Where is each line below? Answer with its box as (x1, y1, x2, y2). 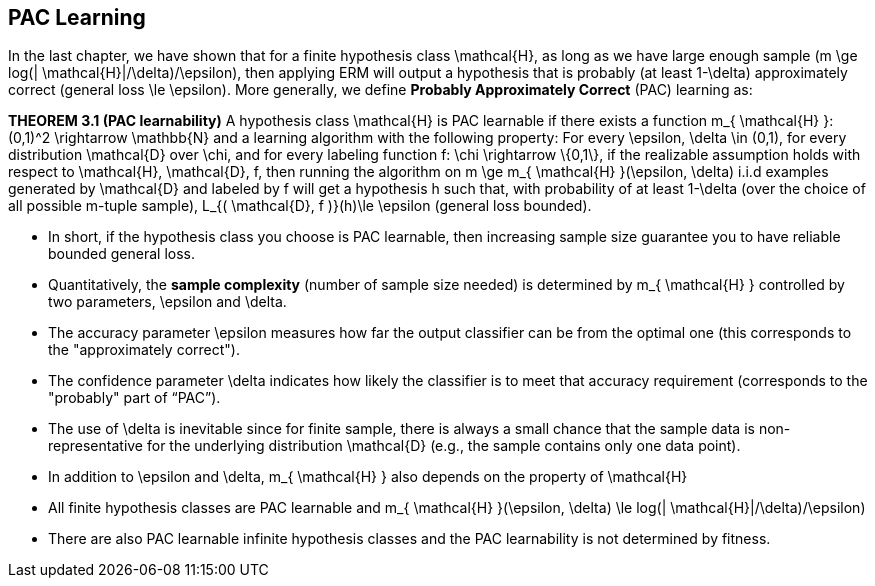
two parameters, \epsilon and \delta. (48, 293, 287, 311)
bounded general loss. (48, 245, 195, 263)
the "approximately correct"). (48, 341, 240, 359)
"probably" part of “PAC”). (48, 389, 221, 407)
